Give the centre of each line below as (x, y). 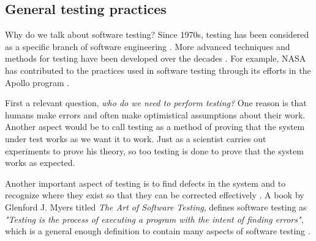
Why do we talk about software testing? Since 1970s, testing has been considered (157, 34)
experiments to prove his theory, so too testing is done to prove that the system (154, 150)
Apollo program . (37, 82)
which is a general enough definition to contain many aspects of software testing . (158, 231)
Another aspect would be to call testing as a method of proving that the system (155, 127)
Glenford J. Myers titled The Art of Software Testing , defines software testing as (156, 207)
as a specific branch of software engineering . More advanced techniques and (148, 46)
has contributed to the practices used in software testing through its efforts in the (158, 70)
